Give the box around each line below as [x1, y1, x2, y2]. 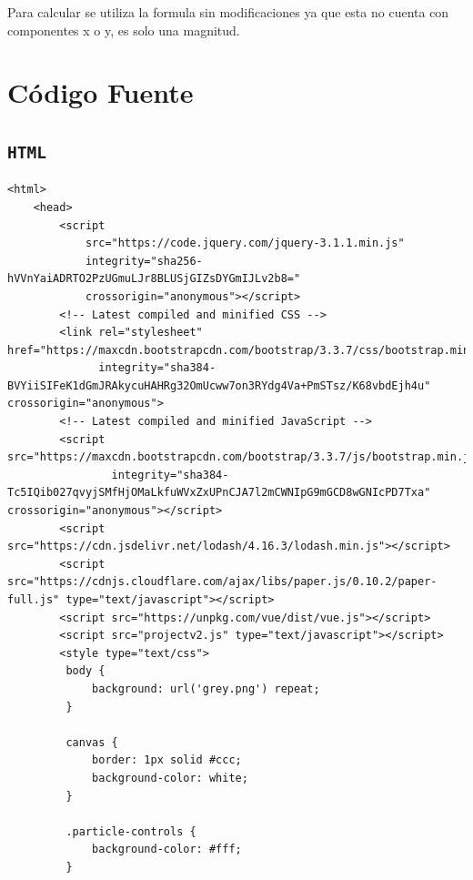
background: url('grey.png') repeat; [92, 682, 320, 695]
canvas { [65, 735, 118, 749]
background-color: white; [92, 771, 248, 784]
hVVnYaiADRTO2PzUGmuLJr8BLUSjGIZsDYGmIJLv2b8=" [7, 272, 301, 286]
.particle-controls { [65, 824, 196, 838]
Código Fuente [7, 74, 194, 111]
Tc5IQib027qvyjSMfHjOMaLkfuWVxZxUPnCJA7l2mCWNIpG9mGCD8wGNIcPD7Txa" [7, 486, 431, 500]
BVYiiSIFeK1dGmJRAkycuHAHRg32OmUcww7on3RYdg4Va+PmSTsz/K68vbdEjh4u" [7, 379, 431, 392]
